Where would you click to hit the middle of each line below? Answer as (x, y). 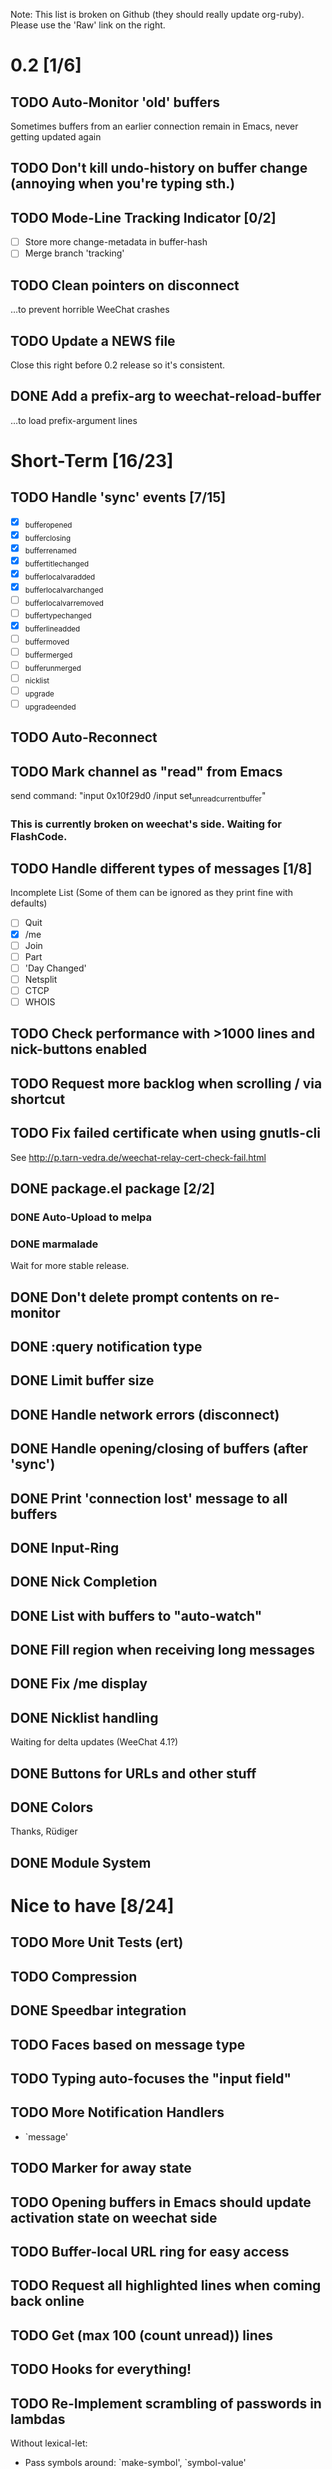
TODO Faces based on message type (128, 2044)
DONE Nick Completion (84, 1582)
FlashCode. (39, 836)
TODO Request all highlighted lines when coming (166, 2285)
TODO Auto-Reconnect (84, 737)
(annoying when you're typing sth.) (123, 184)
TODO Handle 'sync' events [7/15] (118, 497)
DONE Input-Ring (65, 1547)
